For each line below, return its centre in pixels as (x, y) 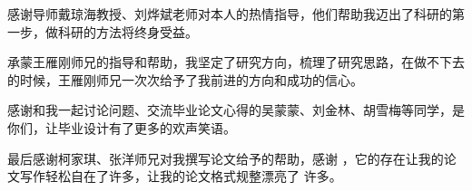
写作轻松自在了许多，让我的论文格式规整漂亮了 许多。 (181, 176)
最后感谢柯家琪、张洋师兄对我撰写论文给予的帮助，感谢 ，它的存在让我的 (226, 158)
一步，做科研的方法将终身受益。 (103, 31)
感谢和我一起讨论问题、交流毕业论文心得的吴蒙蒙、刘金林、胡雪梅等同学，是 (236, 110)
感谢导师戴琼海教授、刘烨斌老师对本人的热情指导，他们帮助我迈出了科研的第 (236, 14)
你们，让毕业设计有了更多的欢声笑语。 (122, 127)
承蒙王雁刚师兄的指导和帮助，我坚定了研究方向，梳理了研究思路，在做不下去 (236, 62)
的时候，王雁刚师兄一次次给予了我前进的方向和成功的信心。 (185, 79)
